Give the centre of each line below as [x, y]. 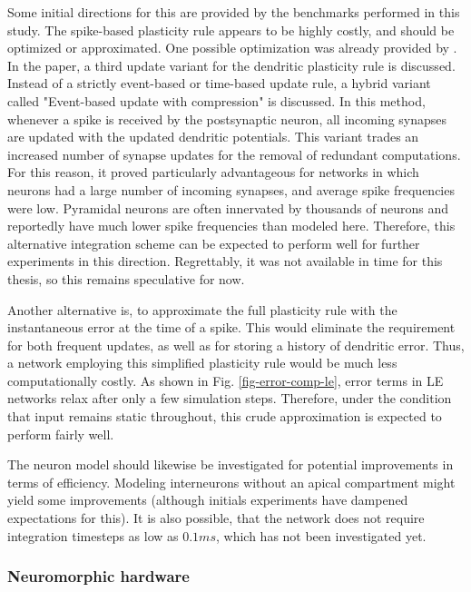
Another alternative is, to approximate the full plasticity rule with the [202, 309]
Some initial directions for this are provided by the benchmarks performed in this [234, 12]
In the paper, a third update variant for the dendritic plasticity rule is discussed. [231, 65]
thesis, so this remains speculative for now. [126, 278]
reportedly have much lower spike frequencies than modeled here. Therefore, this [231, 226]
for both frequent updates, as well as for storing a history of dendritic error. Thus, [236, 345]
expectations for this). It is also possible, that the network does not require [216, 518]
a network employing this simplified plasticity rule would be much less [202, 363]
